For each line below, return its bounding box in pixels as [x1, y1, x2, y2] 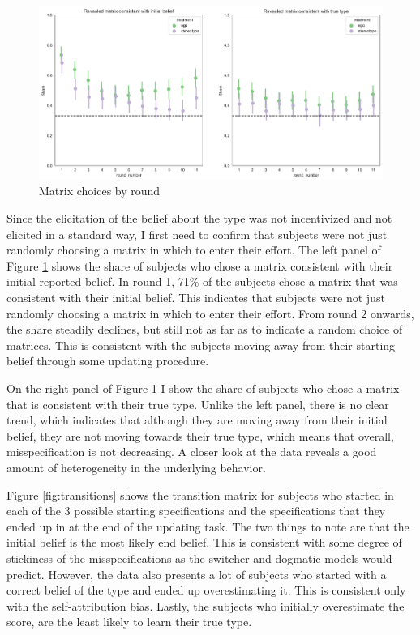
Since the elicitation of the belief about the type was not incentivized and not [6, 210, 392, 227]
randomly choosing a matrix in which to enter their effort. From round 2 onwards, [6, 305, 414, 322]
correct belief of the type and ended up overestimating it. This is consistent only [6, 582, 406, 599]
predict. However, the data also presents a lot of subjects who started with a [6, 565, 387, 582]
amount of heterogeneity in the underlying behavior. [6, 458, 266, 475]
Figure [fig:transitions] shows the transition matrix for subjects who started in [6, 486, 394, 503]
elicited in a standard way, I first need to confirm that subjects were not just [6, 225, 388, 242]
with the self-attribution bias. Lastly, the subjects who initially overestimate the [6, 597, 405, 614]
